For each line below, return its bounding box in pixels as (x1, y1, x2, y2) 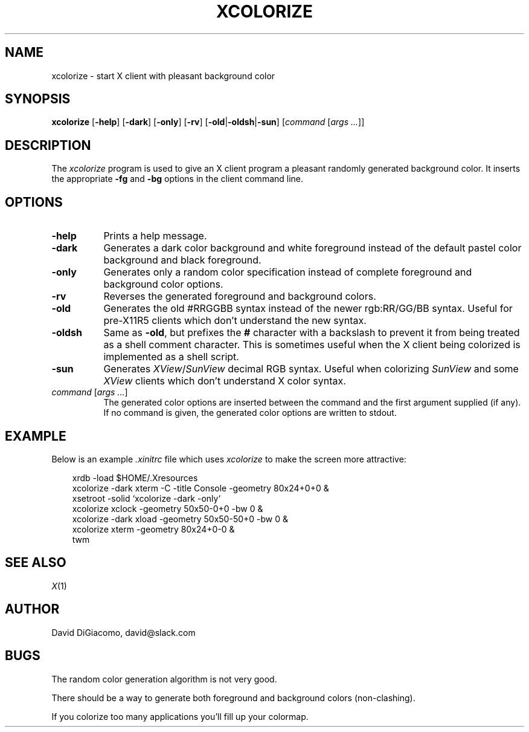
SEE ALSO (5, 555, 66, 571)
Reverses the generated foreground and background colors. (103, 290, 376, 303)
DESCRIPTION (5, 137, 91, 153)
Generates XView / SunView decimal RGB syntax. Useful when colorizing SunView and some (103, 363, 519, 375)
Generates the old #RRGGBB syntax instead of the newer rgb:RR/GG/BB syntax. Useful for (103, 302, 513, 315)
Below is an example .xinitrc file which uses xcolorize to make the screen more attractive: (51, 453, 406, 464)
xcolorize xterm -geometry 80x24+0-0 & (72, 523, 235, 534)
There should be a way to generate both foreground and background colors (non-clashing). (51, 692, 415, 703)
